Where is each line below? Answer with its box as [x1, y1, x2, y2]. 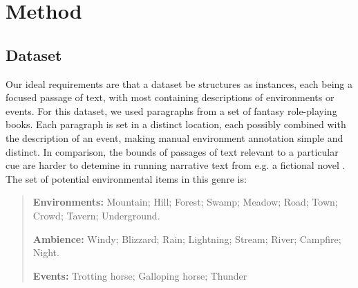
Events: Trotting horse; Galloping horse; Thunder [32, 268, 247, 282]
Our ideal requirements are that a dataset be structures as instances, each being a [6, 76, 353, 91]
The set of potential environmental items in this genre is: [6, 171, 247, 186]
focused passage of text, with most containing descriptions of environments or [6, 90, 335, 105]
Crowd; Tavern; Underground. [32, 208, 160, 222]
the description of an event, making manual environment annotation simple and [6, 130, 343, 145]
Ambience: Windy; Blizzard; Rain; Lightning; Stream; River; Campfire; [32, 231, 341, 246]
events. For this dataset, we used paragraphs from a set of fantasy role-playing [6, 103, 337, 118]
